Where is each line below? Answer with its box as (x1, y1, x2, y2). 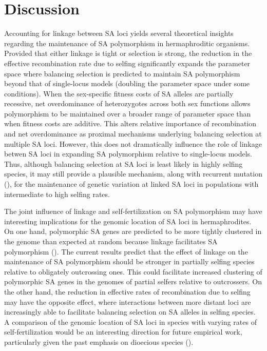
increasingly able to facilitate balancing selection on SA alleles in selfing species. (4, 306, 256, 317)
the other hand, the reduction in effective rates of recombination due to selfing (4, 286, 251, 297)
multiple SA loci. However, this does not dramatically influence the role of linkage (4, 138, 262, 149)
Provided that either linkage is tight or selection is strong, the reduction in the (4, 48, 252, 59)
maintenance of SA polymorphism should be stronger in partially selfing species (4, 256, 255, 267)
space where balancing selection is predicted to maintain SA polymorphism (4, 68, 240, 79)
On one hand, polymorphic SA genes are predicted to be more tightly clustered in (4, 226, 262, 237)
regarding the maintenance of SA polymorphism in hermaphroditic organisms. (4, 37, 250, 48)
